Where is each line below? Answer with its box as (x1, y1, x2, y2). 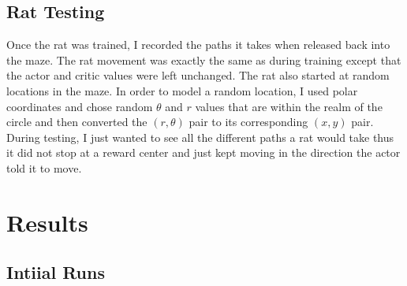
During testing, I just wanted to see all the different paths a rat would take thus (6, 128, 394, 145)
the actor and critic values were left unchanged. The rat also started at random (6, 67, 390, 84)
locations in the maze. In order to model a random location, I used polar (6, 82, 358, 98)
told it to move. (6, 159, 82, 176)
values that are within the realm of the (195, 98, 383, 114)
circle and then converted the (6, 113, 147, 130)
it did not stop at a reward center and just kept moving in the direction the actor (6, 144, 401, 161)
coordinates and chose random (6, 98, 153, 114)
